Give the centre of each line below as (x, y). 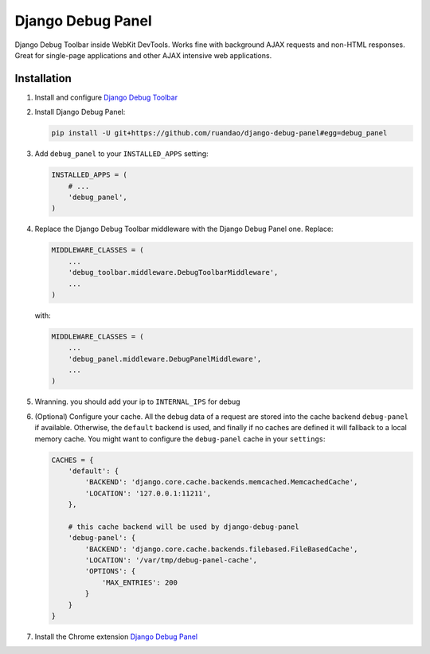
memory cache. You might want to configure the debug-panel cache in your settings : (180, 439)
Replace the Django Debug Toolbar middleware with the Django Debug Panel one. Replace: (184, 229)
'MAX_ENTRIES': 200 (140, 582)
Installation (43, 78)
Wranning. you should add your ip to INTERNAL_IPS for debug (137, 401)
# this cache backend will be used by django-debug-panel (184, 527)
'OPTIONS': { (110, 571)
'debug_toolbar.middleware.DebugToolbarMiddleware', (173, 272)
